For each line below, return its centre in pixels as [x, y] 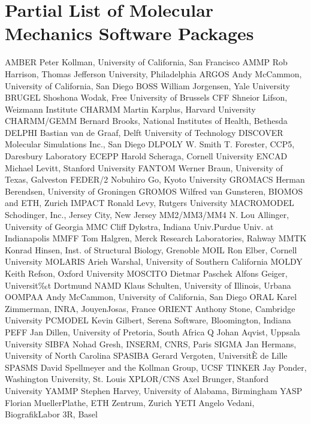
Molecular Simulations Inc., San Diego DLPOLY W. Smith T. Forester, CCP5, [150, 144]
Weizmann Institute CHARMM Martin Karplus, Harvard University [130, 109]
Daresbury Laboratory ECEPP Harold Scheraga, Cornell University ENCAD [146, 156]
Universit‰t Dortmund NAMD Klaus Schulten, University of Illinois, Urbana [148, 285]
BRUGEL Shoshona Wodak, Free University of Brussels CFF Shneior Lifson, [146, 97]
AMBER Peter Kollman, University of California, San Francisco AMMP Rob [146, 62]
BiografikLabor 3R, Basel [51, 414]
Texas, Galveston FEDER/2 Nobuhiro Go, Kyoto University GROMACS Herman [155, 179]
